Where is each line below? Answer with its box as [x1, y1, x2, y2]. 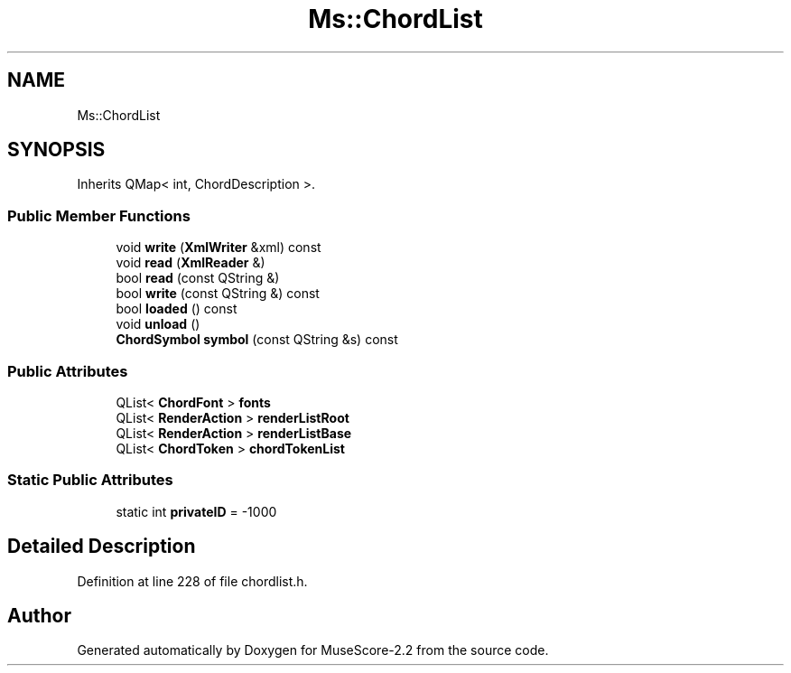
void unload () [116, 316, 200, 332]
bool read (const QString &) [116, 270, 280, 286]
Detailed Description [7, 535, 196, 558]
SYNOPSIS [7, 138, 106, 162]
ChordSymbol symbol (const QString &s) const [116, 332, 398, 348]
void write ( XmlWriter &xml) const [116, 239, 321, 256]
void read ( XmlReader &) [116, 255, 265, 271]
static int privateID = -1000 [116, 503, 277, 519]
